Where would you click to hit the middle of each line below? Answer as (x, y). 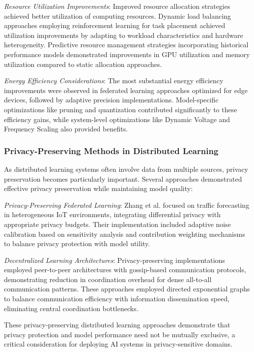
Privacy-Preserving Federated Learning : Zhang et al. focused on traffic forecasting (127, 205)
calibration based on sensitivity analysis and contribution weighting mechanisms (125, 234)
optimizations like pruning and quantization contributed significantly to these (121, 109)
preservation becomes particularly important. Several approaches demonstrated (123, 178)
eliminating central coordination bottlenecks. (71, 308)
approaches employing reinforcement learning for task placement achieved (115, 25)
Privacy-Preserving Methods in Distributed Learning (111, 150)
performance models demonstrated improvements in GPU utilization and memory (127, 54)
